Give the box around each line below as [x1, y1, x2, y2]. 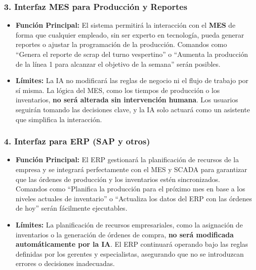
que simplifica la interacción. [15, 114, 102, 124]
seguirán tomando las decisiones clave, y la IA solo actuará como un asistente [15, 104, 250, 114]
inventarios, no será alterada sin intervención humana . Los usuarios [15, 94, 238, 105]
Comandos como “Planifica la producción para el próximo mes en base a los [15, 183, 245, 194]
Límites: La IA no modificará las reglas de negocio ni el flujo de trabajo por [15, 75, 249, 86]
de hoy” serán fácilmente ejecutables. [15, 203, 128, 213]
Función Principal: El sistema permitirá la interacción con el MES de [15, 20, 236, 30]
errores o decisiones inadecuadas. [15, 258, 115, 269]
